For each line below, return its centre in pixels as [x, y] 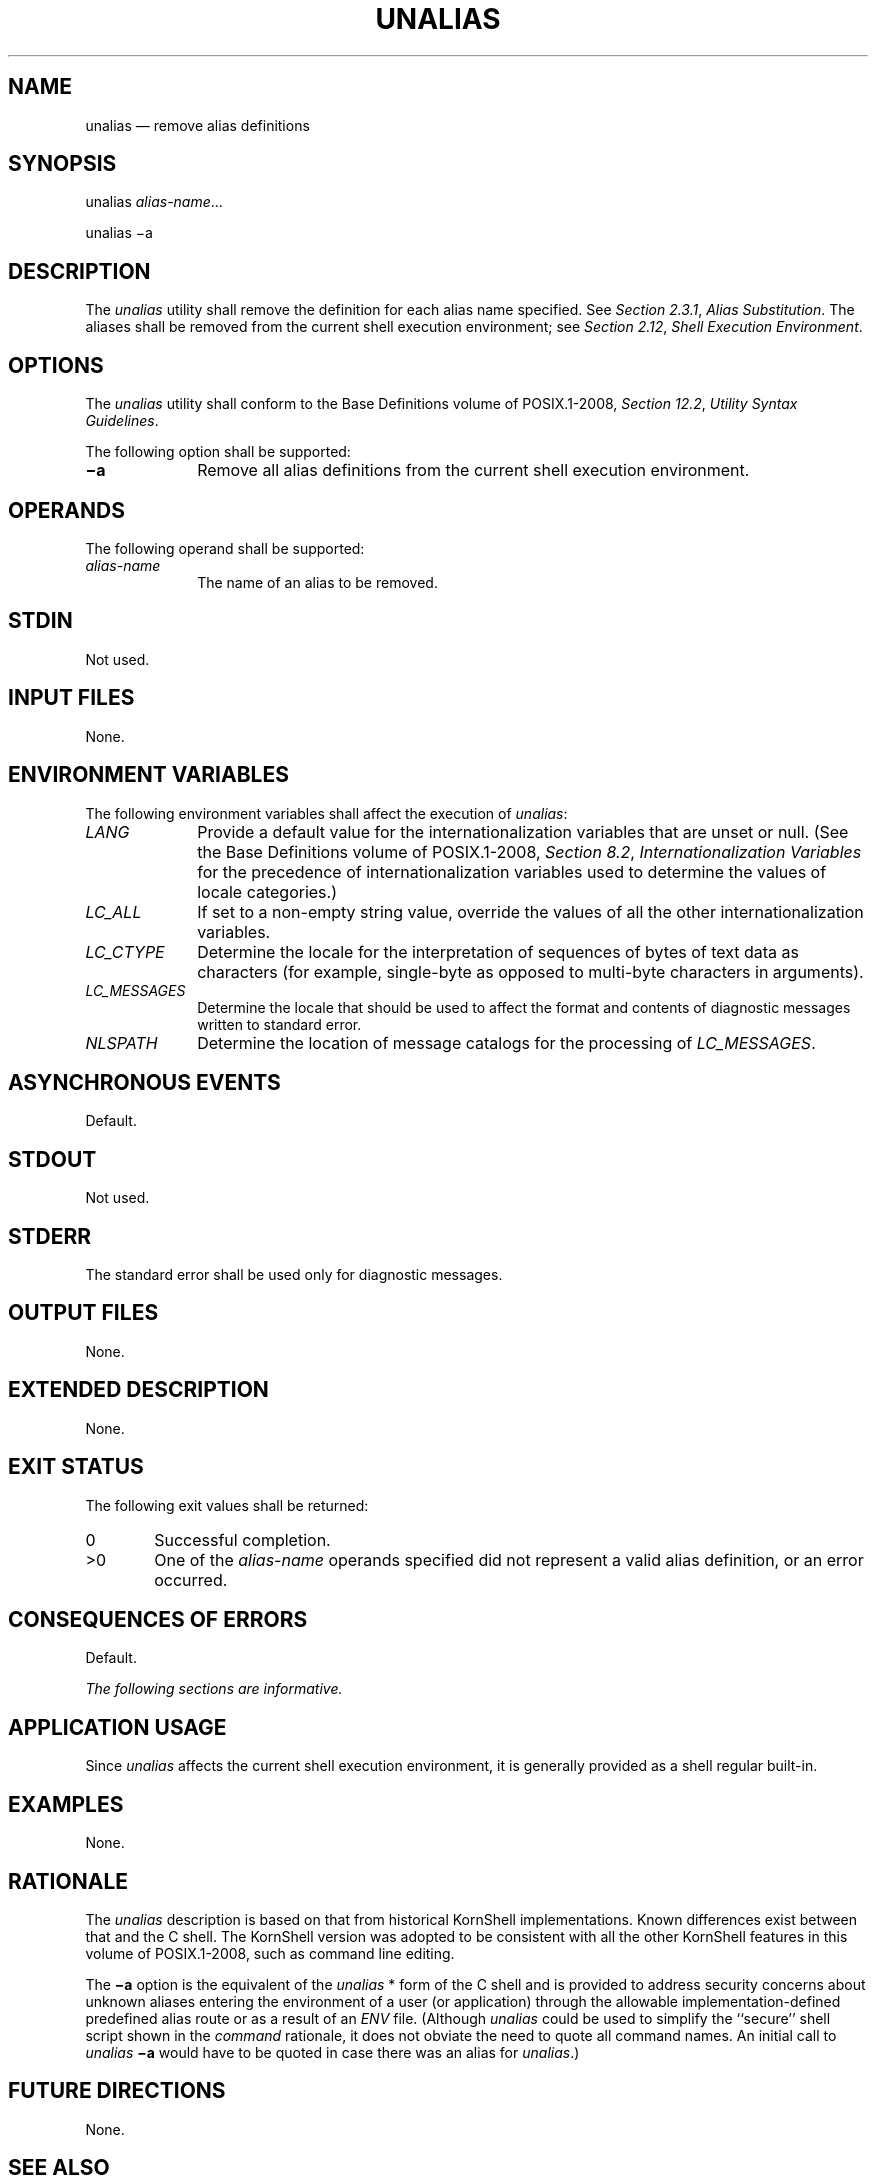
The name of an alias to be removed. [317, 582]
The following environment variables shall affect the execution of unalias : [326, 813]
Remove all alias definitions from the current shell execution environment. [473, 470]
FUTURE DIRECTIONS [117, 2091]
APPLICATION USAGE [117, 1727]
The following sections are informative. [214, 1689]
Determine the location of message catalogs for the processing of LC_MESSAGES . [506, 1042]
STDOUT [52, 1159]
